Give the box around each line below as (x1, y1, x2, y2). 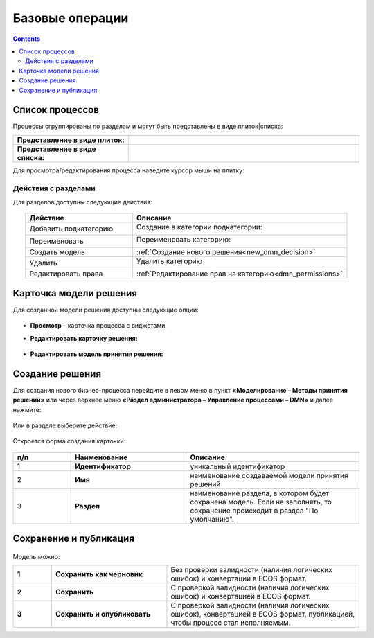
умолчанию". (190, 514, 235, 524)
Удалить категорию (136, 256, 203, 266)
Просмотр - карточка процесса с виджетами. (30, 321, 168, 330)
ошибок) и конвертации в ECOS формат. (170, 574, 308, 583)
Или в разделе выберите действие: (12, 421, 118, 429)
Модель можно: (12, 552, 60, 560)
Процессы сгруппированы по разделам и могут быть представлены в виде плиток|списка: (12, 122, 283, 131)
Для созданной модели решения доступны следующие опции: (12, 305, 199, 314)
